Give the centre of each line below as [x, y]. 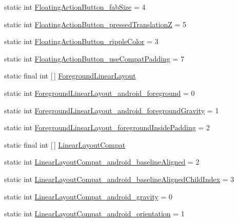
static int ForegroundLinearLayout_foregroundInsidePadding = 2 [107, 127]
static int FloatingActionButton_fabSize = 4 [75, 7]
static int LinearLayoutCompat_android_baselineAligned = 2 [102, 162]
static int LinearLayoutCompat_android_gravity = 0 [88, 196]
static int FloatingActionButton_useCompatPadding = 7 [94, 58]
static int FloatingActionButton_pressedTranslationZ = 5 [95, 24]
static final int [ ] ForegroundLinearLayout [70, 76]
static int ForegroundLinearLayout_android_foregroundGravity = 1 [112, 110]
